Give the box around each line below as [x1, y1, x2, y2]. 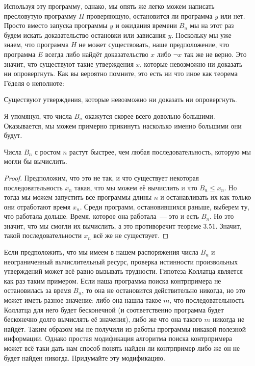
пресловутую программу [4, 10, 76, 21]
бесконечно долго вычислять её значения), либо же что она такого [4, 314, 202, 324]
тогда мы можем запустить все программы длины [4, 192, 152, 202]
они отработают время [4, 201, 71, 211]
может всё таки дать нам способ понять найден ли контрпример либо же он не [4, 343, 240, 353]
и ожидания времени [115, 20, 177, 30]
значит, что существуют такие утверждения [4, 58, 134, 69]
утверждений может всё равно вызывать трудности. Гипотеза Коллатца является [4, 266, 243, 276]
